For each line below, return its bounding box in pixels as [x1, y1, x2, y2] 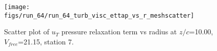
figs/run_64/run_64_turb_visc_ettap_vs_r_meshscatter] [4, 12, 195, 19]
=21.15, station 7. [18, 36, 74, 46]
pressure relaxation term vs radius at [61, 26, 177, 37]
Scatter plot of [4, 26, 50, 37]
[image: [4, 4, 30, 11]
